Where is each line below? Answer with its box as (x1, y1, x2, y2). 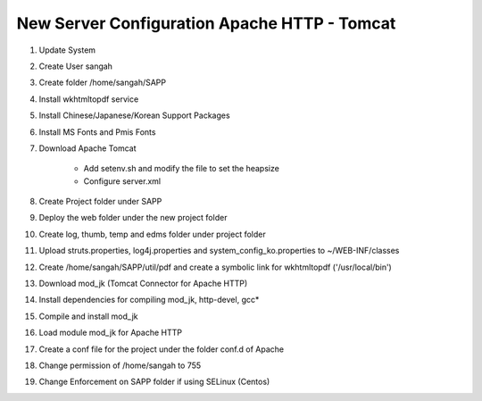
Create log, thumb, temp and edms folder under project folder (38, 229, 267, 239)
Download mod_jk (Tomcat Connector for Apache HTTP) (38, 278, 248, 289)
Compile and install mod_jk (38, 311, 138, 322)
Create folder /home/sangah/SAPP (38, 77, 167, 88)
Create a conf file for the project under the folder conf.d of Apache (38, 344, 285, 355)
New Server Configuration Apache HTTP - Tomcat (16, 13, 396, 33)
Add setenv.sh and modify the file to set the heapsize (83, 163, 280, 174)
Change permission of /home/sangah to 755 (38, 360, 202, 371)
